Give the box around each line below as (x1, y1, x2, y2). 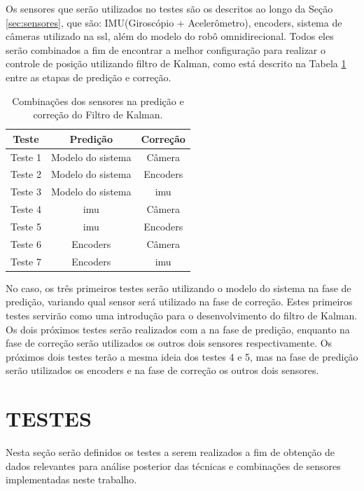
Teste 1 (10, 149, 42, 164)
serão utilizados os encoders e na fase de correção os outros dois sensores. (6, 363, 319, 378)
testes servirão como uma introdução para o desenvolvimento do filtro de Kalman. (6, 307, 358, 322)
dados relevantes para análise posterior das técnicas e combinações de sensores (6, 458, 341, 473)
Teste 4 (10, 202, 42, 216)
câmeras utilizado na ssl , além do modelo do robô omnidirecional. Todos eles (6, 29, 334, 43)
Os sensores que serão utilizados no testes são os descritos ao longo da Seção (6, 1, 333, 15)
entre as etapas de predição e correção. (6, 69, 171, 84)
